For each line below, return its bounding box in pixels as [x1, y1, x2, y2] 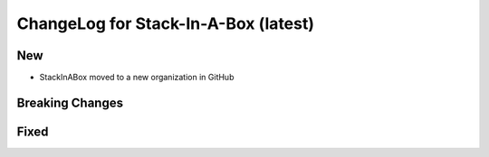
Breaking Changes [16, 95, 124, 110]
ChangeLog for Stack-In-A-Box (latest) [16, 14, 315, 33]
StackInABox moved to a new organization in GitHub [39, 72, 235, 83]
